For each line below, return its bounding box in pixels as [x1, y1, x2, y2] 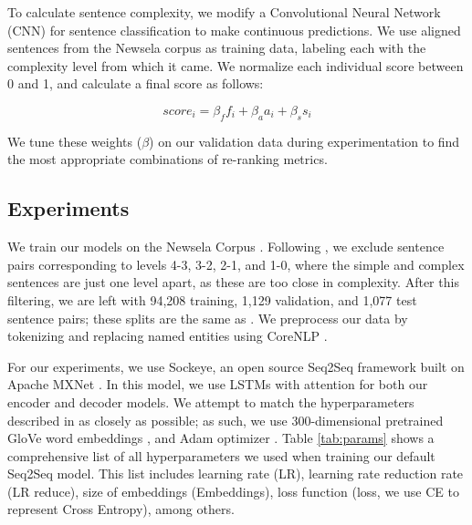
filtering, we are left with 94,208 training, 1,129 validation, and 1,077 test [7, 290, 417, 309]
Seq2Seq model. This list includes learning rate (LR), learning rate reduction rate [7, 464, 464, 483]
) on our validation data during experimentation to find [149, 131, 460, 150]
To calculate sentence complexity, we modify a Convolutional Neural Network [7, 3, 441, 21]
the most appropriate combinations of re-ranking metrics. [7, 149, 328, 169]
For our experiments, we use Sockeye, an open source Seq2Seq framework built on [7, 356, 465, 376]
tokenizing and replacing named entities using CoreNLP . [7, 326, 328, 345]
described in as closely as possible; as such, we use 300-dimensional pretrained [7, 410, 444, 429]
